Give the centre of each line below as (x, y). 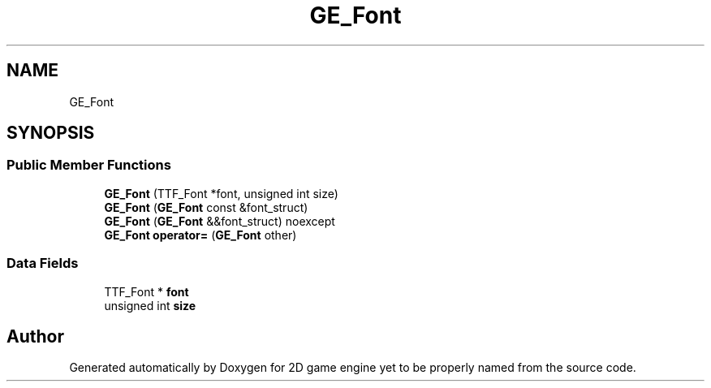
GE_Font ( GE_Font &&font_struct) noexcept (220, 221)
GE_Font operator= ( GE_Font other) (200, 235)
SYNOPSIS (51, 133)
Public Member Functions (89, 165)
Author (35, 336)
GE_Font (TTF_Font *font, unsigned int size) (221, 193)
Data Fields (43, 263)
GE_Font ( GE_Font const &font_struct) (206, 207)
